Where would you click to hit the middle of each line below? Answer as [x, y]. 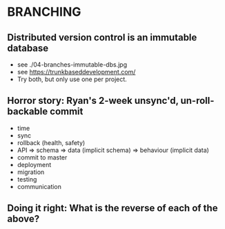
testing [27, 179]
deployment [34, 164]
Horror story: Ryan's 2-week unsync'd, [93, 101]
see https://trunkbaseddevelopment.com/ [76, 72]
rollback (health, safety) [51, 142]
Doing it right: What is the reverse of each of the [112, 208]
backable [28, 112]
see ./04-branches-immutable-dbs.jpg [72, 65]
